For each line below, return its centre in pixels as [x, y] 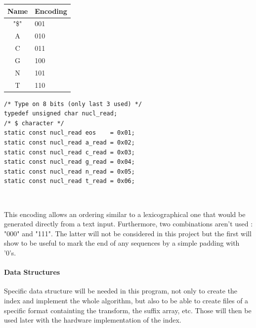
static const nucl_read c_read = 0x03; [69, 152]
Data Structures [32, 272]
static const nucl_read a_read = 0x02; [69, 143]
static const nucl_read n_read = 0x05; [69, 171]
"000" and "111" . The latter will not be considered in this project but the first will [128, 233]
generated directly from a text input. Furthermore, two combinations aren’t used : [128, 224]
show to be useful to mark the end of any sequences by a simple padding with [122, 243]
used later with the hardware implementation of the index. [93, 320]
